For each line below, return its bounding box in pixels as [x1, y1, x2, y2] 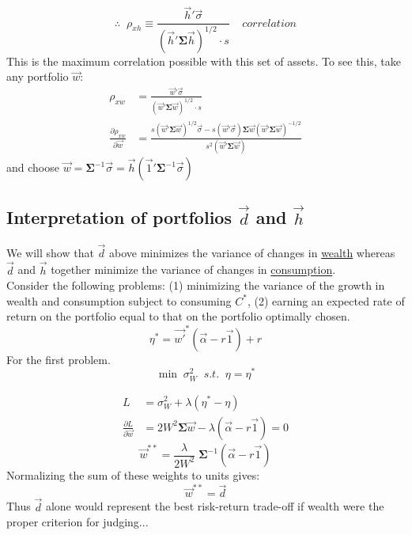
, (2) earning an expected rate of [247, 292, 405, 309]
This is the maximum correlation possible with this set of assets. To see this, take [6, 52, 402, 69]
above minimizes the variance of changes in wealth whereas [109, 244, 395, 260]
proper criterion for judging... [6, 514, 149, 530]
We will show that [6, 244, 94, 260]
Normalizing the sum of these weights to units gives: [6, 467, 260, 484]
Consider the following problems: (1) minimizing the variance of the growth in [6, 277, 385, 294]
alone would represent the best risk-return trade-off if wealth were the [45, 498, 384, 514]
